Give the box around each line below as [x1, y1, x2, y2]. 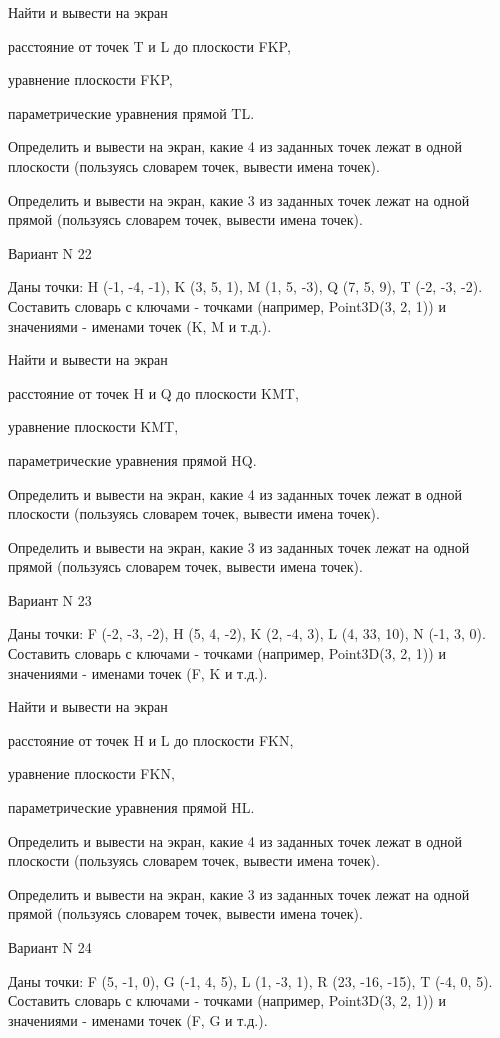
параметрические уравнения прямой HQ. [8, 449, 257, 470]
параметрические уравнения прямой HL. [8, 797, 255, 818]
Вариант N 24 [8, 937, 92, 957]
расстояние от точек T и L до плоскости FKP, [8, 35, 291, 56]
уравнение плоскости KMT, [8, 416, 179, 437]
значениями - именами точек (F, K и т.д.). [8, 662, 268, 683]
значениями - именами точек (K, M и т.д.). [8, 315, 272, 336]
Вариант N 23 [8, 589, 92, 610]
